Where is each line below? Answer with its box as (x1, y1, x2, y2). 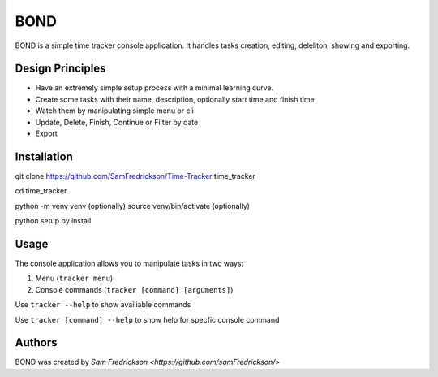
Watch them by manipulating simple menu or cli (35, 106, 194, 115)
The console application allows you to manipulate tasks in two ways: (15, 258, 243, 268)
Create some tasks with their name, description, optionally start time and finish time (35, 94, 316, 104)
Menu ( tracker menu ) (35, 273, 114, 284)
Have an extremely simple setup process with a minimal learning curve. (35, 83, 274, 93)
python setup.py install (15, 216, 92, 226)
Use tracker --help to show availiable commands (15, 300, 191, 310)
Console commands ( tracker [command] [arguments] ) (35, 284, 234, 294)
